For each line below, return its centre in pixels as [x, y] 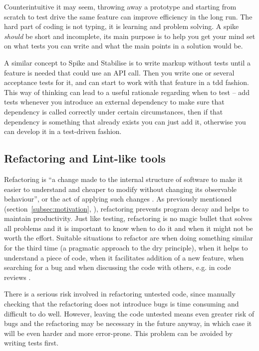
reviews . [17, 277]
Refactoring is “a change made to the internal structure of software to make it [124, 179]
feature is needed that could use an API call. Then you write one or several [119, 72]
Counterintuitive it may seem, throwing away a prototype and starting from [120, 6]
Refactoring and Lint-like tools [85, 158]
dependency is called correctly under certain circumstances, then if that [114, 111]
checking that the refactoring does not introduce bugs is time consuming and [122, 304]
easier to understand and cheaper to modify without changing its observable [120, 189]
